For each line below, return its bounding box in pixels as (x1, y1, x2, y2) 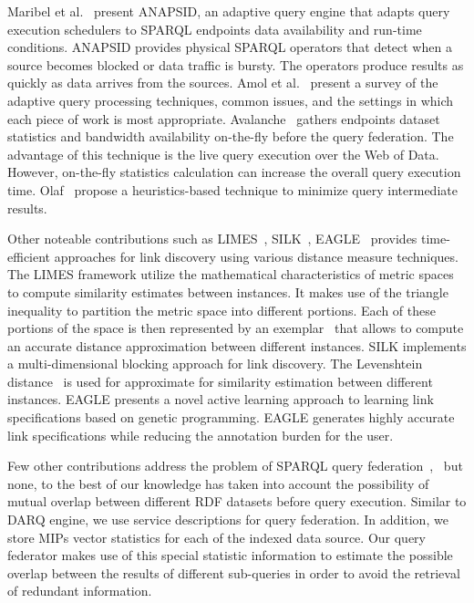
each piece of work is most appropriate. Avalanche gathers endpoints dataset (7, 109, 440, 128)
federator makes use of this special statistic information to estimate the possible (7, 546, 453, 565)
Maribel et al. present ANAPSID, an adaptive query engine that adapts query (7, 2, 450, 20)
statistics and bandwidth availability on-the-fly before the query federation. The (7, 127, 454, 146)
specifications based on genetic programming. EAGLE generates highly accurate (7, 408, 455, 427)
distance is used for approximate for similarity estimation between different (7, 371, 433, 390)
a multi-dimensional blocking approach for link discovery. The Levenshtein (7, 354, 423, 373)
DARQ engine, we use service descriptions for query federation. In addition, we (7, 510, 448, 529)
